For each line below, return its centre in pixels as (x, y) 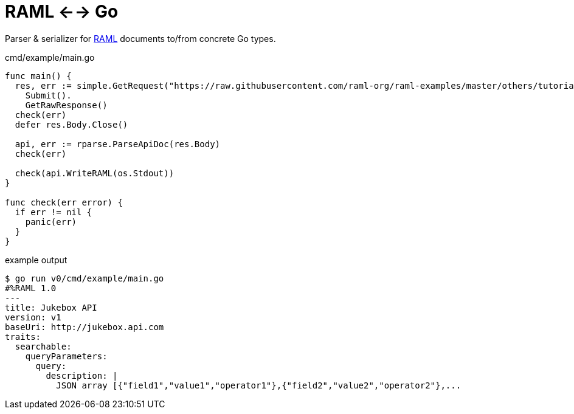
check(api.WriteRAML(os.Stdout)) (95, 173)
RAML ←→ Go (62, 12)
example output (36, 260)
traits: (23, 336)
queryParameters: (66, 356)
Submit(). (48, 95)
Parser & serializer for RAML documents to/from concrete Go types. (140, 38)
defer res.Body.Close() (71, 124)
